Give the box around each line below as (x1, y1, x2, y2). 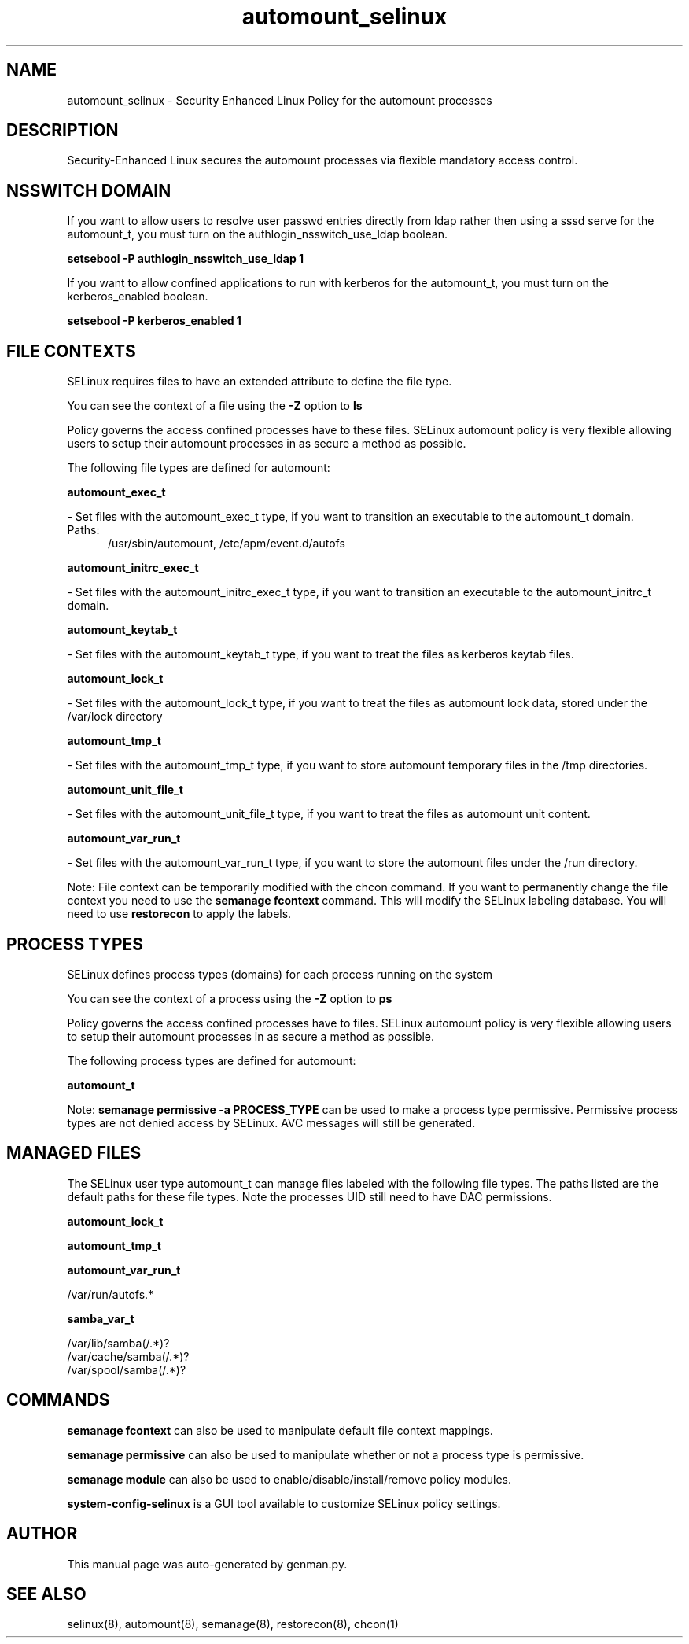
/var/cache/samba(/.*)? (67, 1349, 190, 1363)
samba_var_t (67, 1311, 134, 1325)
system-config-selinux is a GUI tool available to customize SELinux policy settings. (67, 1496, 501, 1510)
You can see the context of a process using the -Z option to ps (67, 991, 392, 1005)
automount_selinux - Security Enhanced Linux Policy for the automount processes (67, 93, 492, 107)
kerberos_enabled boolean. (67, 289, 208, 304)
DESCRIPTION (6, 120, 119, 141)
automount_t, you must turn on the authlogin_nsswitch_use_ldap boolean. (67, 227, 448, 241)
